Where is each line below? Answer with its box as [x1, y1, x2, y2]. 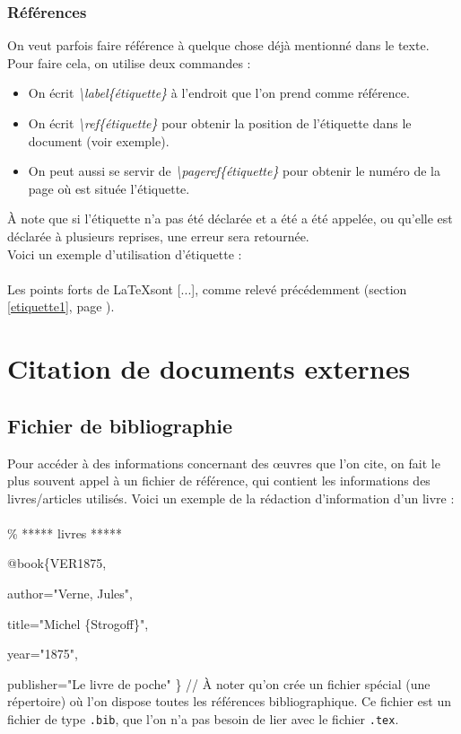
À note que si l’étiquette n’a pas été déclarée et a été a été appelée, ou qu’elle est [7, 209, 453, 228]
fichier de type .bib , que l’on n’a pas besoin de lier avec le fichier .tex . [7, 710, 399, 729]
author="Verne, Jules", [7, 584, 133, 603]
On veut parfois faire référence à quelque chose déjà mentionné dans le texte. [7, 36, 430, 55]
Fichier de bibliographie [7, 411, 233, 439]
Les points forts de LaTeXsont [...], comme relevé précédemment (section [7, 279, 407, 298]
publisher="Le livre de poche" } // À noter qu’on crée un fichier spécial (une [7, 674, 431, 693]
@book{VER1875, [7, 554, 107, 572]
